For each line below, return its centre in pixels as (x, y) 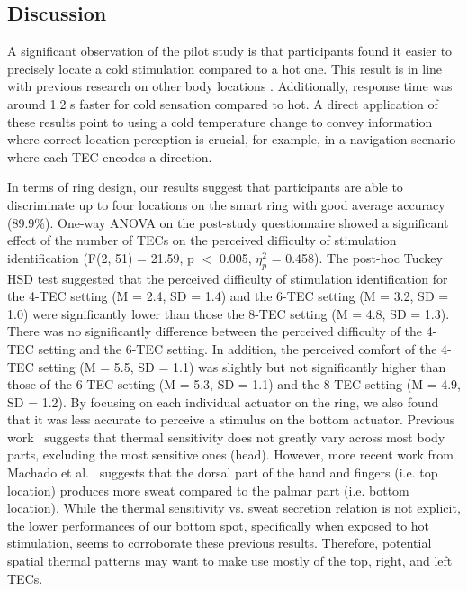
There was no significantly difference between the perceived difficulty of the (215, 331)
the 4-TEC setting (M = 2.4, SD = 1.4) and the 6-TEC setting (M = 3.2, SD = (228, 296)
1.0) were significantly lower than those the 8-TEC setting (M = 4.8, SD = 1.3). (229, 313)
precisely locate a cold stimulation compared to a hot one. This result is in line (225, 68)
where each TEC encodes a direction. (110, 156)
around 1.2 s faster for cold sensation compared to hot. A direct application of (223, 103)
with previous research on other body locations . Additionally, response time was (230, 86)
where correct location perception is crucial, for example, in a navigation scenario (232, 139)
